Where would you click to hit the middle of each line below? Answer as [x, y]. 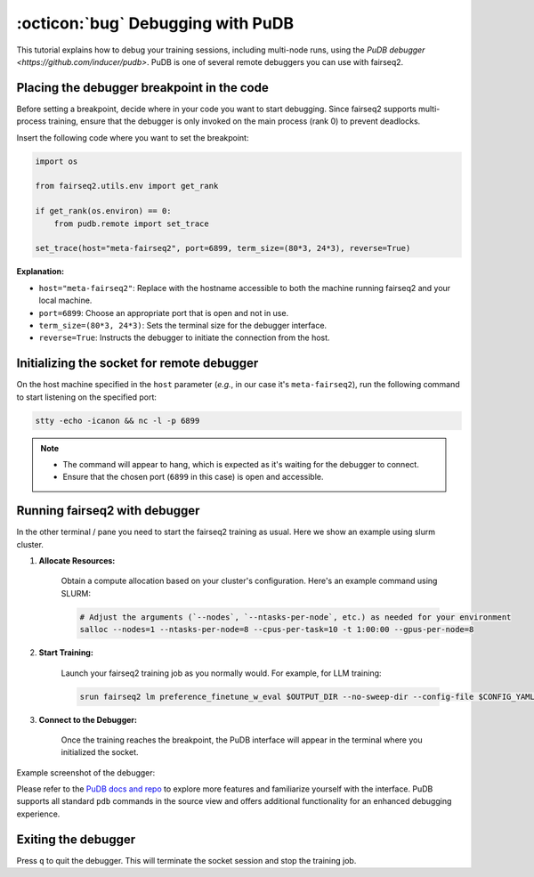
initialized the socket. [100, 752]
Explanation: [40, 272]
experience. [38, 814]
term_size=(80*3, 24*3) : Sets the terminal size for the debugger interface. [183, 325]
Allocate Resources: [77, 561]
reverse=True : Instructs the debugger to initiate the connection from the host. [184, 337]
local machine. [65, 300]
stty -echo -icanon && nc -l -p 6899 [117, 420]
